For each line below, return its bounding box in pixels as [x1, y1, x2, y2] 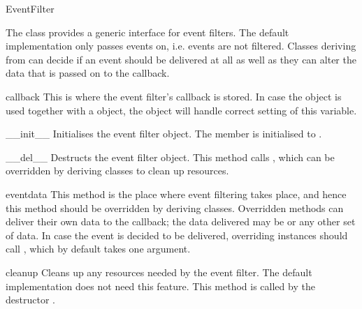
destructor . [6, 292, 55, 307]
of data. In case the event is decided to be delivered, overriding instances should [6, 227, 348, 242]
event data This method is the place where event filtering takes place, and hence [6, 186, 347, 201]
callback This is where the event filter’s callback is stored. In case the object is [6, 89, 342, 103]
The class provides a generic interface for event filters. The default [6, 24, 289, 39]
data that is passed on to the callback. [6, 66, 170, 80]
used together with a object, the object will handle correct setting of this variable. [6, 103, 357, 117]
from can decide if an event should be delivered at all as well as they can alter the [6, 52, 356, 66]
